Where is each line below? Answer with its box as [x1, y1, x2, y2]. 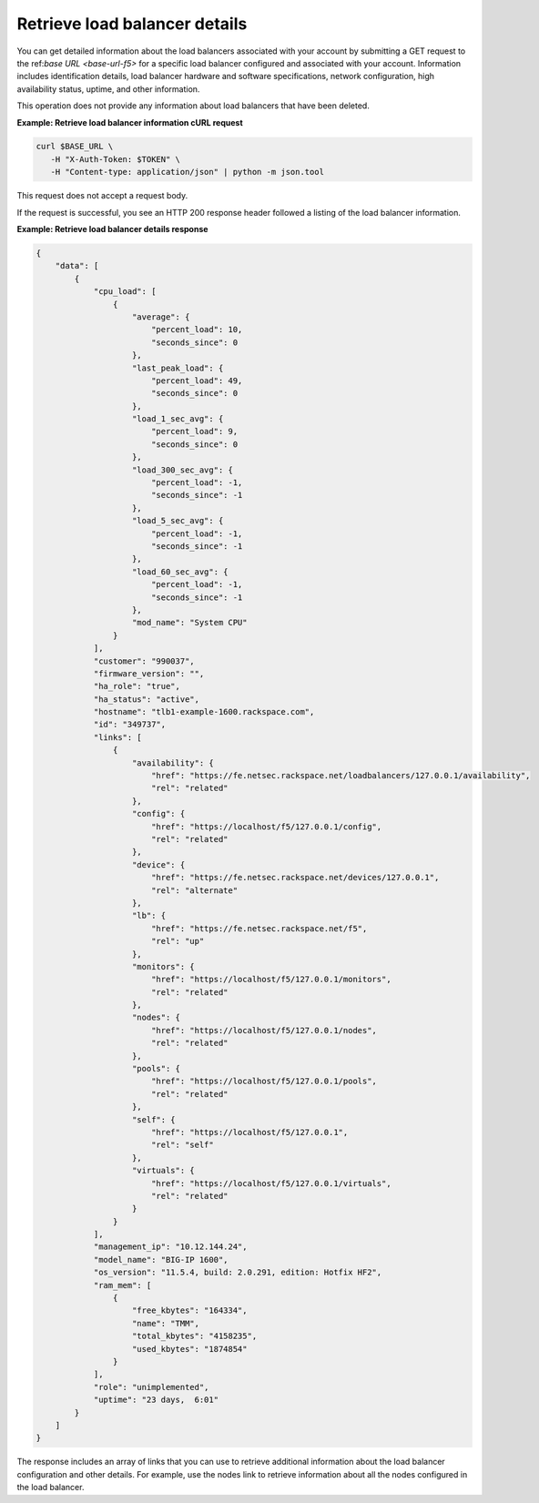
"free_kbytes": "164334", [132, 1305, 248, 1315]
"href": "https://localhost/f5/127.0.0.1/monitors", [150, 974, 392, 985]
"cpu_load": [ [93, 287, 157, 297]
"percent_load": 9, [150, 426, 239, 437]
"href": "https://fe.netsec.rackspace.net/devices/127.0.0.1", [150, 872, 440, 883]
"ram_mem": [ [93, 1280, 152, 1290]
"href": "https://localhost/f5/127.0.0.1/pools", [150, 1076, 378, 1087]
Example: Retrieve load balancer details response [16, 224, 208, 235]
